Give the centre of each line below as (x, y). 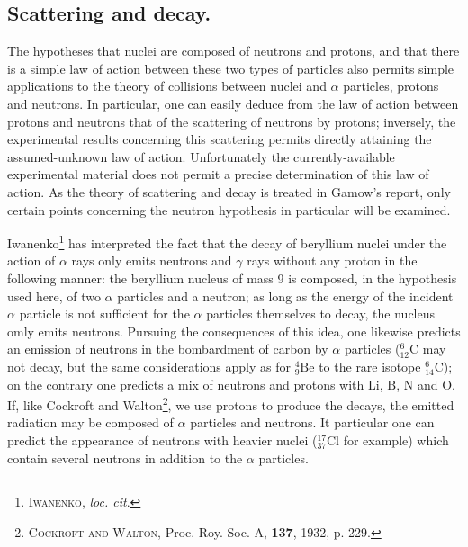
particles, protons (391, 86)
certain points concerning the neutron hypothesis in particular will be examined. (229, 209)
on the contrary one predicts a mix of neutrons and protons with (186, 384)
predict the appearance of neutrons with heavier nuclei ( (162, 439)
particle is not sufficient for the (104, 314)
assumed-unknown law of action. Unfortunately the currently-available (201, 156)
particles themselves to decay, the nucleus (321, 314)
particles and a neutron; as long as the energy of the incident (285, 296)
